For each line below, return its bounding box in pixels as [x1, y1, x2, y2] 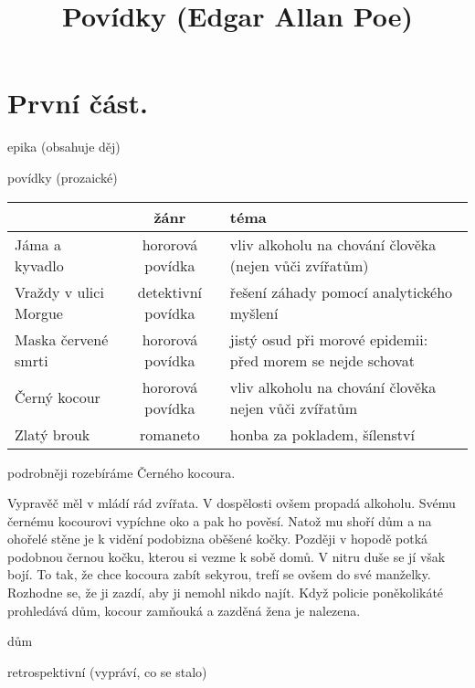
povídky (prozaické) [7, 167, 118, 186]
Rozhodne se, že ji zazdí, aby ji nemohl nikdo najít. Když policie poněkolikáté [7, 583, 444, 602]
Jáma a [15, 233, 61, 255]
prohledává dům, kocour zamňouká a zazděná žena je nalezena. [7, 600, 361, 619]
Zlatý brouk [15, 423, 90, 445]
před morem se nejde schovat [229, 349, 415, 371]
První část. [7, 84, 148, 122]
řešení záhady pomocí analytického [229, 280, 453, 302]
